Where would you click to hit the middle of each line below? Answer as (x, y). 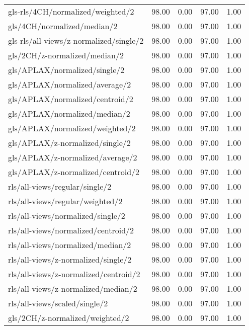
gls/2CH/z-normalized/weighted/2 (69, 318)
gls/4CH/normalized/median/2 (63, 26)
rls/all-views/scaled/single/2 (58, 303)
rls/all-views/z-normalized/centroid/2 (74, 274)
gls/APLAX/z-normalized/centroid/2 (74, 172)
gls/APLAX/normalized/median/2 (69, 113)
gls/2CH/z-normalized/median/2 (66, 55)
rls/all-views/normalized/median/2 (70, 245)
